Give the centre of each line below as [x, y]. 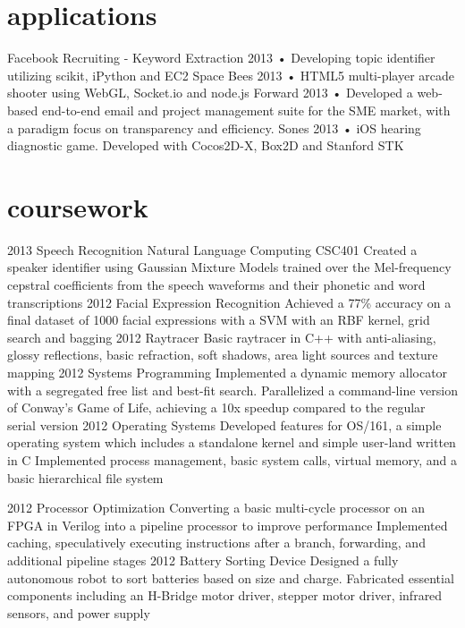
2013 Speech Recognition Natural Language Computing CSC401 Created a [212, 249]
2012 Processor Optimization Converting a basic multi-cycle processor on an [216, 508]
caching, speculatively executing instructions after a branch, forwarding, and [216, 543]
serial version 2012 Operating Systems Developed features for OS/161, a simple [224, 424]
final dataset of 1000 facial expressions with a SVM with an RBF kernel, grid [219, 320]
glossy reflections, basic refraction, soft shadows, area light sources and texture [223, 355]
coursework [78, 206]
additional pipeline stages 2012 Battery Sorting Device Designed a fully [203, 560]
